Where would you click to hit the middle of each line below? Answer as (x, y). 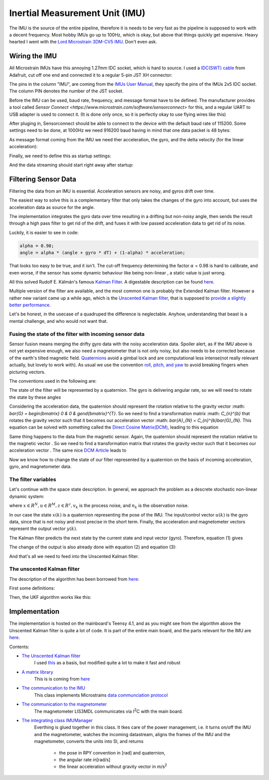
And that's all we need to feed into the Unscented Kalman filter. (74, 556)
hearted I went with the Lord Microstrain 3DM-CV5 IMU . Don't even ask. (83, 42)
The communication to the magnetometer (64, 704)
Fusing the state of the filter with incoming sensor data (77, 334)
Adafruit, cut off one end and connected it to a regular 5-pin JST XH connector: (91, 75)
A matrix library (37, 672)
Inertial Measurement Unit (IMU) (77, 13)
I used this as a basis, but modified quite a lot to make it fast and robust (107, 663)
